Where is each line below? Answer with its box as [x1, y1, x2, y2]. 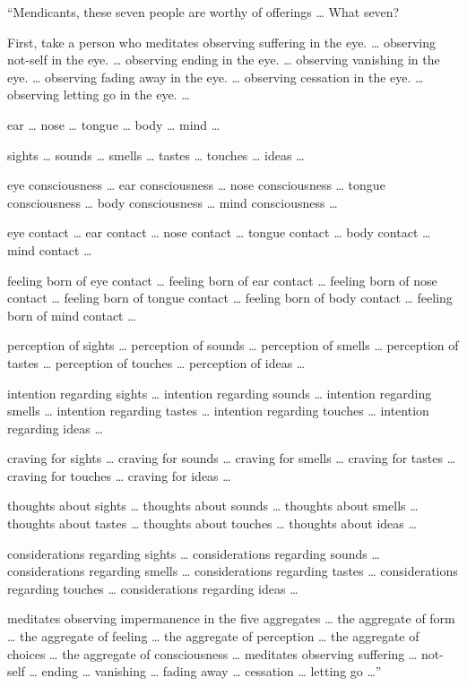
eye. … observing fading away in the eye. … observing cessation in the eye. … [7, 67, 424, 86]
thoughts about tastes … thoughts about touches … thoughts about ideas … [7, 514, 417, 533]
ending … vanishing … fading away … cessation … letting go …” [41, 662, 382, 681]
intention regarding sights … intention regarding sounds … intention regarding [7, 383, 432, 402]
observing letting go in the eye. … [7, 85, 190, 104]
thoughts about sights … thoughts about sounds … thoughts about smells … [7, 496, 419, 515]
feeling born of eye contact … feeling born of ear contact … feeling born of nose [7, 270, 437, 289]
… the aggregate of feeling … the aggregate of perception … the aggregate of [7, 627, 419, 646]
